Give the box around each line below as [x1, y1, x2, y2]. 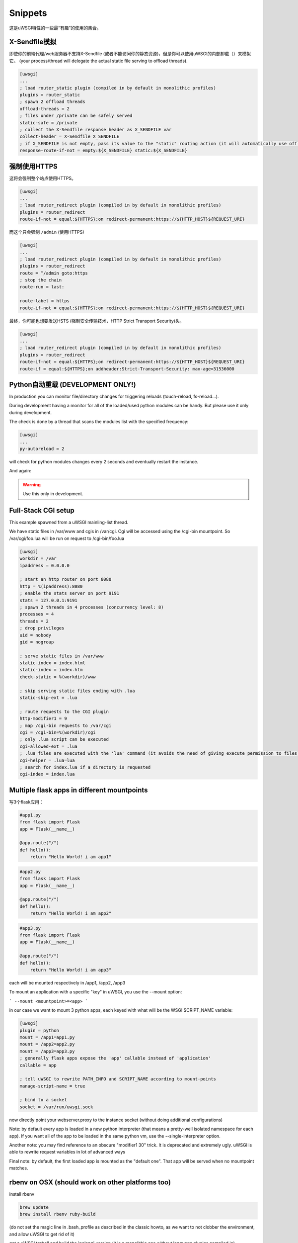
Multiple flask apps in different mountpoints [9, 786, 148, 794]
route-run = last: [19, 284, 65, 290]
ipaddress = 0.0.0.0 [19, 562, 70, 568]
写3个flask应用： [9, 799, 44, 805]
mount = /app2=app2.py [19, 1042, 75, 1047]
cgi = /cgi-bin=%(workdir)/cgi [19, 730, 96, 735]
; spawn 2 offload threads [19, 99, 85, 104]
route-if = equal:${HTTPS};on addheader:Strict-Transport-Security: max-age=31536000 [19, 366, 234, 371]
